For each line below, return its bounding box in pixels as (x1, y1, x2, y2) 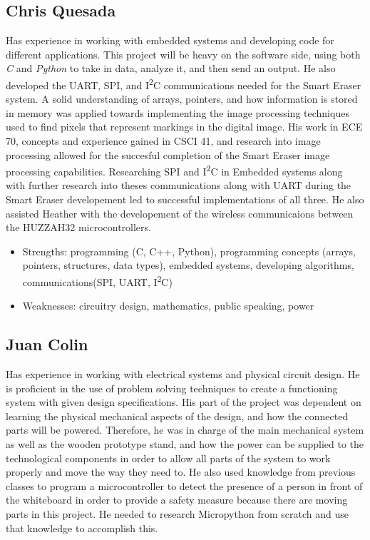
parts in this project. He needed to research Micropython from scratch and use (6, 506, 349, 521)
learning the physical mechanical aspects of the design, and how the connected (6, 408, 349, 423)
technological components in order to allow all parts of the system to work (6, 450, 331, 465)
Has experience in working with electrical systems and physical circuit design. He (6, 367, 360, 382)
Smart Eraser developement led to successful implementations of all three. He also (6, 192, 364, 207)
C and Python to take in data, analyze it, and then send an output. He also (6, 61, 336, 76)
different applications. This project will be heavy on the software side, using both (6, 46, 361, 61)
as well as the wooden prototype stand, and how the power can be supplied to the (6, 437, 364, 452)
